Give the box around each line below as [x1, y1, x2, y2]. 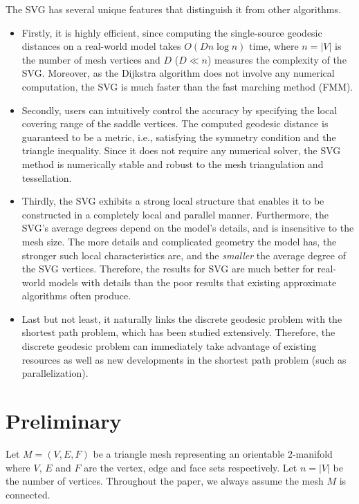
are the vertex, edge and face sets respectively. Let [84, 460, 297, 474]
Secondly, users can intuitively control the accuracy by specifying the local [21, 102, 338, 117]
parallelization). [21, 366, 89, 380]
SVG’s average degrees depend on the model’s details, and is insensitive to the [21, 221, 354, 235]
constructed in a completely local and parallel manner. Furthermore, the [21, 207, 329, 221]
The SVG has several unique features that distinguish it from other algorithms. [6, 2, 341, 16]
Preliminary [6, 407, 122, 435]
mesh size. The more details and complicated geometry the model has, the [21, 234, 337, 248]
